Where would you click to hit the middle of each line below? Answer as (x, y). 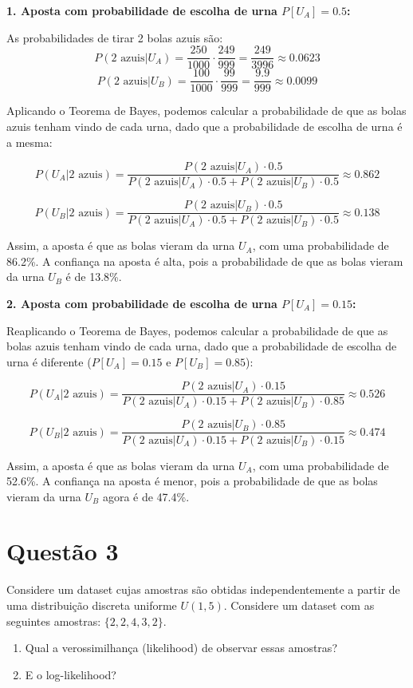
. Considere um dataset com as (299, 605)
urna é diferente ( (49, 361)
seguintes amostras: (54, 621)
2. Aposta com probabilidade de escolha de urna (142, 303)
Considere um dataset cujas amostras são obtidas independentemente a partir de (203, 589)
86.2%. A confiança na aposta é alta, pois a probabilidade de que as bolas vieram (205, 261)
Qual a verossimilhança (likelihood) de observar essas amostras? (181, 648)
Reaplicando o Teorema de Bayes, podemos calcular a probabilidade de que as (197, 330)
